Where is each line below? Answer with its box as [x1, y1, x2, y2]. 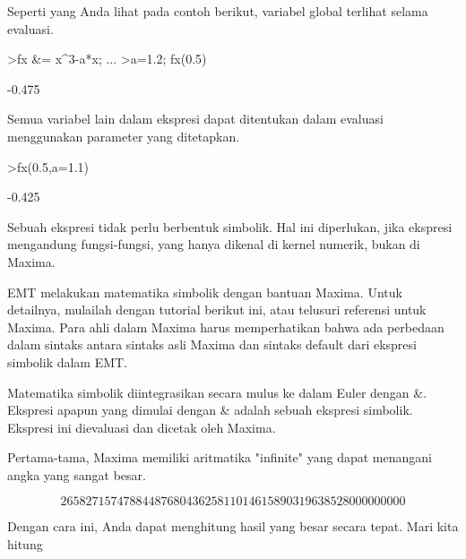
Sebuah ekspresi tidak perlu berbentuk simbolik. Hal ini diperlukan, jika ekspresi [7, 217, 453, 236]
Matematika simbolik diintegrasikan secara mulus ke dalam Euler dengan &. [7, 383, 427, 401]
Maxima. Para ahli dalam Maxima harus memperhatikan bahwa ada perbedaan [7, 317, 444, 336]
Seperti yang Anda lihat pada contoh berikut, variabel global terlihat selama [7, 2, 428, 20]
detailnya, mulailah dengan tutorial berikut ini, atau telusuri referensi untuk [7, 300, 427, 319]
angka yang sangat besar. [7, 465, 146, 484]
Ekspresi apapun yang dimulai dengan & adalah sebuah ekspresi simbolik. [7, 400, 413, 419]
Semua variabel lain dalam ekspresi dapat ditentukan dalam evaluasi [7, 109, 384, 128]
